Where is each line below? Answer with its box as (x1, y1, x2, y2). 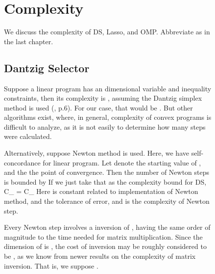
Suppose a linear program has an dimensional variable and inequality (4, 83, 212, 93)
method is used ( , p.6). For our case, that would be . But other (4, 102, 193, 112)
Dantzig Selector (4, 60, 90, 75)
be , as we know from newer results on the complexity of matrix (4, 251, 196, 261)
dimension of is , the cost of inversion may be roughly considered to (4, 241, 207, 251)
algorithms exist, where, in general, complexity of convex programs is (4, 112, 212, 122)
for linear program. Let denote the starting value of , (43, 157, 201, 167)
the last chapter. (4, 36, 53, 46)
